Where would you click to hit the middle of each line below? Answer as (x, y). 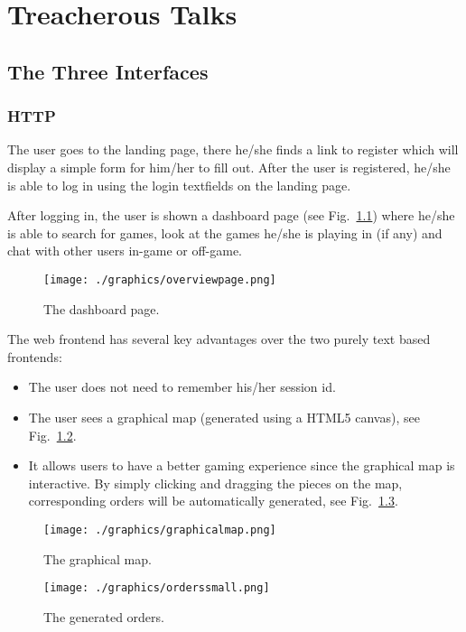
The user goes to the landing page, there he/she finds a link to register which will (233, 149)
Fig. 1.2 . (52, 435)
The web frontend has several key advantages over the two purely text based (219, 339)
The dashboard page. (102, 308)
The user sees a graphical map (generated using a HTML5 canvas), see (224, 417)
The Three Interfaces (108, 71)
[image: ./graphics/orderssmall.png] (157, 588)
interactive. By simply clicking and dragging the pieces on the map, (215, 483)
